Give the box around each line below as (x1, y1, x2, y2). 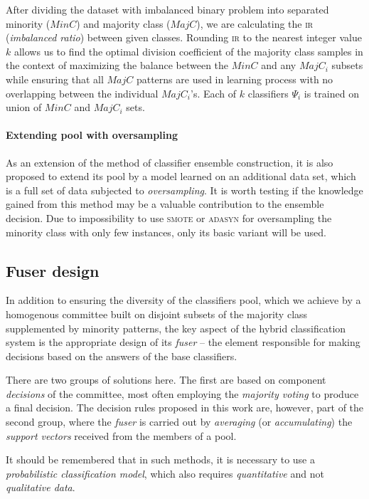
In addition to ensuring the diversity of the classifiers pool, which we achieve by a (6, 293, 361, 308)
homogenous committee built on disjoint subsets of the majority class (6, 306, 308, 321)
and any (261, 58, 296, 73)
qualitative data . (6, 480, 75, 495)
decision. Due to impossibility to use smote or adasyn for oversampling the (6, 210, 332, 225)
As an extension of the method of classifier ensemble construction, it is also (6, 154, 333, 169)
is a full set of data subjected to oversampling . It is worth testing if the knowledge (6, 182, 363, 197)
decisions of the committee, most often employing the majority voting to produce (6, 386, 359, 401)
